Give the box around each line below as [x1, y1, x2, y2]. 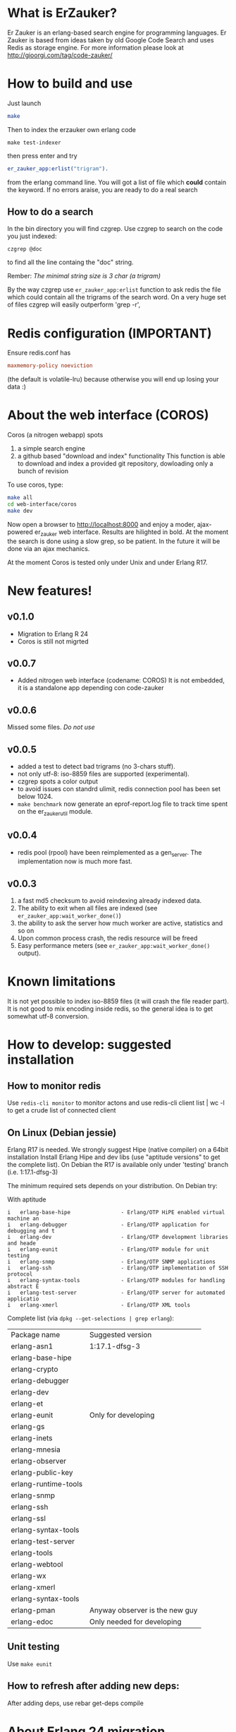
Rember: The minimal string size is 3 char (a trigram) [7, 272, 161, 280]
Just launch [7, 99, 42, 107]
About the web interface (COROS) [7, 408, 209, 423]
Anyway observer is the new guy [89, 1606, 198, 1615]
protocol [7, 1271, 33, 1278]
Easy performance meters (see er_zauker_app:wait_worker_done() [17, 942, 211, 950]
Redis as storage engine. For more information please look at [7, 43, 185, 52]
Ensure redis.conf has [7, 348, 71, 357]
